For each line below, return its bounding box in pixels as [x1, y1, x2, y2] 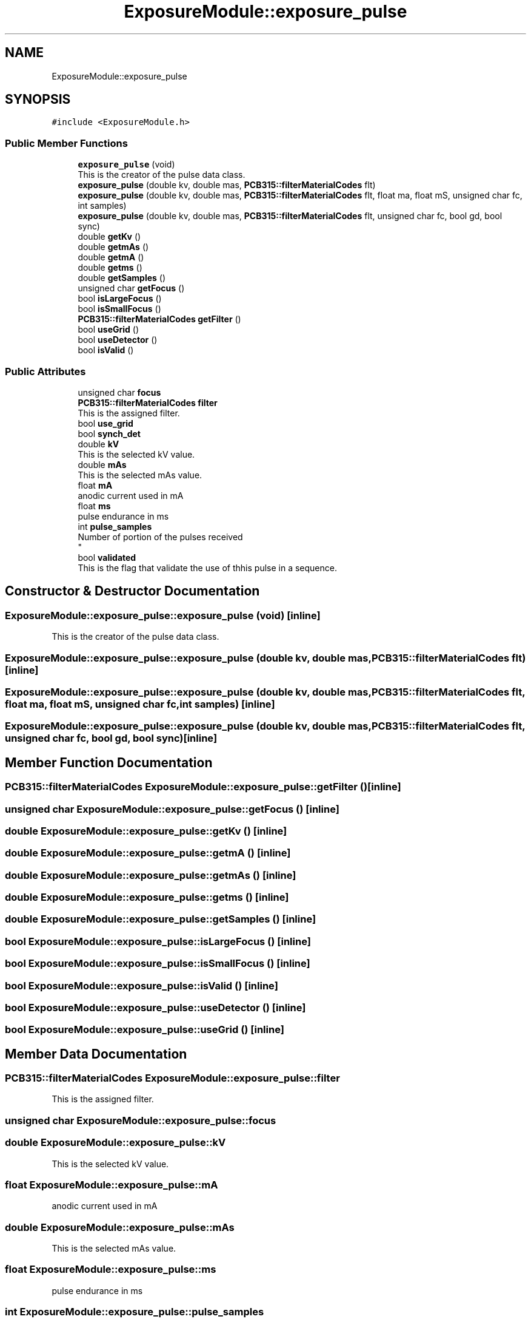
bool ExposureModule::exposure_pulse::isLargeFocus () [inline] [5, 935, 311, 947]
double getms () [78, 262, 142, 273]
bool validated [78, 552, 136, 563]
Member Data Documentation [5, 1046, 187, 1062]
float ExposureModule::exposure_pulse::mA [5, 1178, 218, 1191]
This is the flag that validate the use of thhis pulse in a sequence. [78, 562, 337, 573]
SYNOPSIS [5, 92, 71, 107]
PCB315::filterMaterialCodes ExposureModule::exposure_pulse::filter [5, 1072, 340, 1085]
